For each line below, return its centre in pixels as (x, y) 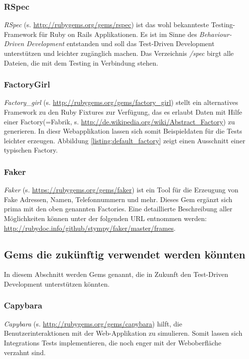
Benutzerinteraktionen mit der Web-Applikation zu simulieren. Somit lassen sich (123, 333)
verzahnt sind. (25, 352)
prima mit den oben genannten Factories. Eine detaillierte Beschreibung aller (118, 209)
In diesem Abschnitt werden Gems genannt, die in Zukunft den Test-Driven (116, 274)
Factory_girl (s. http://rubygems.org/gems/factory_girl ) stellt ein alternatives (121, 102)
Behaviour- (216, 34)
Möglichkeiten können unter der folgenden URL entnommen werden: (105, 218)
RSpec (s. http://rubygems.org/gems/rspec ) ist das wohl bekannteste (107, 25)
